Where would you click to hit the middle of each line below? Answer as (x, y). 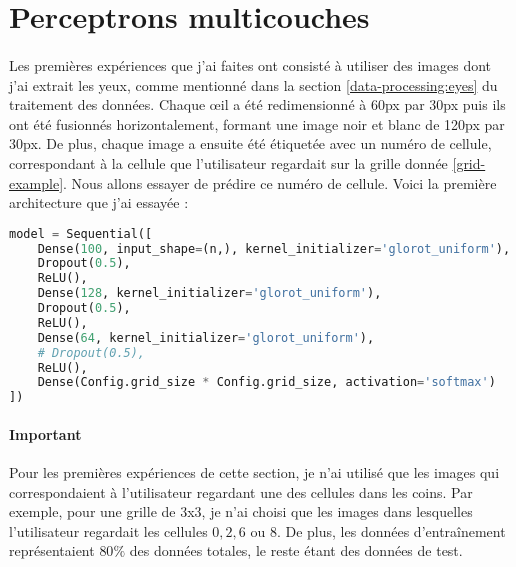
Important (45, 433)
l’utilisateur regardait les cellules (108, 530)
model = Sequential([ (81, 233)
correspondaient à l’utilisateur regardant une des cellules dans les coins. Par (241, 491)
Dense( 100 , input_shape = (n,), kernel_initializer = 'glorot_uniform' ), (274, 248)
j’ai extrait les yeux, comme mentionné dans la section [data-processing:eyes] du (253, 84)
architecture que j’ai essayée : (99, 202)
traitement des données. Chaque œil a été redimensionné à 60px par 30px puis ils (257, 104)
